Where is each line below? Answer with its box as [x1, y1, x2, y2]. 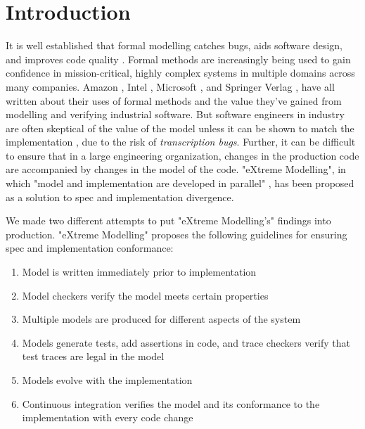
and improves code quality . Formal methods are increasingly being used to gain [6, 51, 351, 66]
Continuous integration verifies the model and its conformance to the [22, 396, 320, 411]
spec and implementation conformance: [6, 241, 174, 255]
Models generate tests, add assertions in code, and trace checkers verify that [22, 335, 350, 350]
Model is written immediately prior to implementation [22, 264, 257, 279]
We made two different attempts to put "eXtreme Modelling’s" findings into [6, 213, 331, 228]
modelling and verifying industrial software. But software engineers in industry [6, 107, 345, 122]
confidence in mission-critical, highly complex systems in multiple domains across [6, 65, 355, 80]
